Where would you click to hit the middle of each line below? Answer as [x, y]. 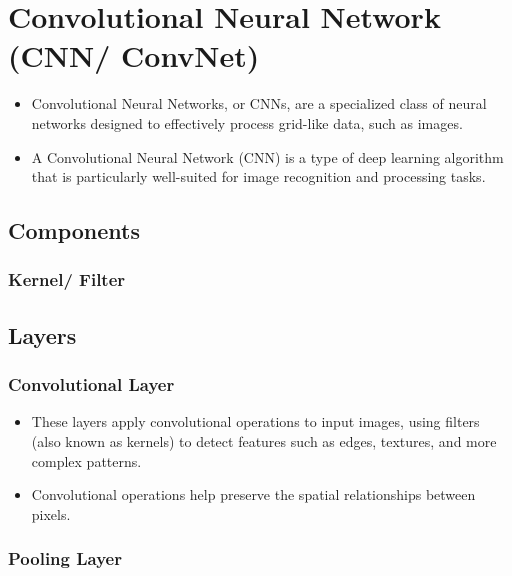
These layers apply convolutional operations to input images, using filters [255, 421]
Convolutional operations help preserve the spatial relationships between [253, 494]
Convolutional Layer [91, 384]
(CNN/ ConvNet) [134, 55]
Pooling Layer [65, 558]
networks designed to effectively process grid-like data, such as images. [247, 122]
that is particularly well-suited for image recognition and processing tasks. [258, 176]
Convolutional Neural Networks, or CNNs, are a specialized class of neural [259, 103]
